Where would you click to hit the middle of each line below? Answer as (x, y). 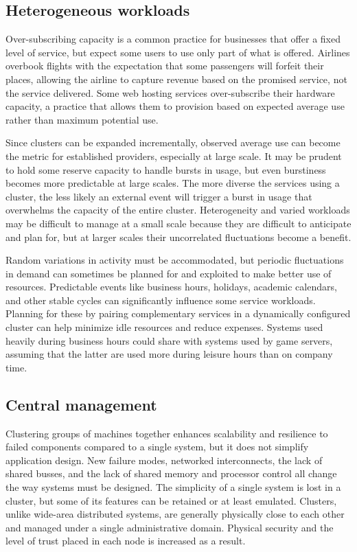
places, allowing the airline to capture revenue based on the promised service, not (176, 79)
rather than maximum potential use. (82, 119)
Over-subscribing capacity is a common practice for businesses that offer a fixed (173, 39)
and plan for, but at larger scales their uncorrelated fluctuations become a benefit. (178, 237)
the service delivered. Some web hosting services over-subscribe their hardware (170, 92)
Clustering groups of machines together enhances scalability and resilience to (167, 433)
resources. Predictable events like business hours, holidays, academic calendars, (171, 287)
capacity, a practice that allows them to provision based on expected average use (175, 106)
